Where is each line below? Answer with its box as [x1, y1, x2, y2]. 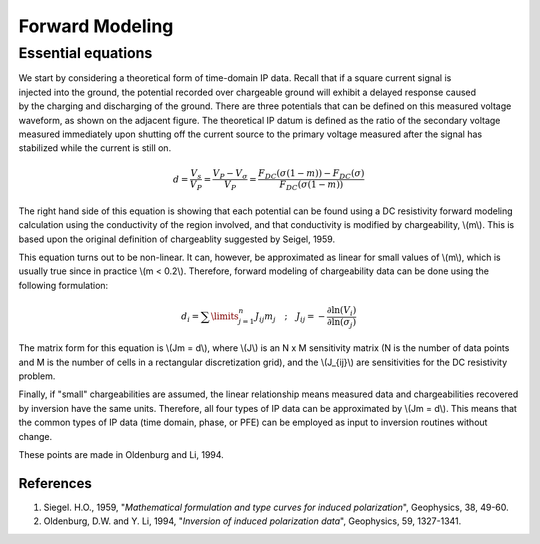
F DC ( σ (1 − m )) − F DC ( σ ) [258, 167, 365, 181]
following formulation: [18, 279, 109, 291]
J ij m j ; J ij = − [255, 311, 326, 325]
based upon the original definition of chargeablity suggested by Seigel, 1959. [18, 233, 335, 245]
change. [18, 430, 53, 442]
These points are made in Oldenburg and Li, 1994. [18, 449, 224, 460]
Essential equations [18, 44, 153, 62]
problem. [18, 370, 56, 382]
